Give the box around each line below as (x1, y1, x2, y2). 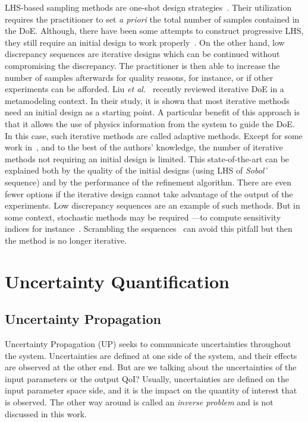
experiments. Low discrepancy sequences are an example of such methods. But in (5, 199, 300, 212)
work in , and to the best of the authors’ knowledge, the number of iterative (5, 141, 283, 153)
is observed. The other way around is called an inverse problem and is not (5, 396, 274, 408)
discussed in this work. (5, 407, 87, 420)
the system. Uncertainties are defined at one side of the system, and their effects (5, 349, 297, 361)
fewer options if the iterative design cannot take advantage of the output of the (5, 187, 293, 200)
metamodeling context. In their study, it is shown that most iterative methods (5, 94, 290, 106)
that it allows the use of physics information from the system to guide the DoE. (5, 117, 295, 130)
